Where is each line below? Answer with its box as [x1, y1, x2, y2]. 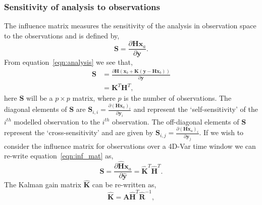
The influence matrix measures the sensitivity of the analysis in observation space [4, 20, 256, 31]
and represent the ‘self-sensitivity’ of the [133, 104, 258, 114]
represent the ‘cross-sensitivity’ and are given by [4, 127, 153, 138]
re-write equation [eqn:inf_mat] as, [4, 150, 114, 161]
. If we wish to [199, 127, 244, 138]
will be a [26, 93, 53, 103]
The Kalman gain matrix [4, 179, 81, 190]
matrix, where [72, 93, 116, 103]
